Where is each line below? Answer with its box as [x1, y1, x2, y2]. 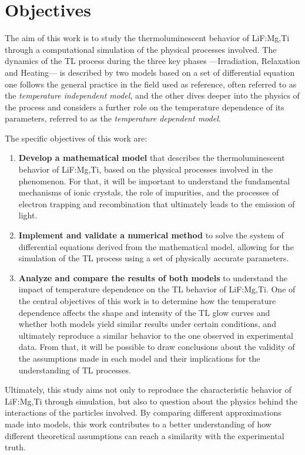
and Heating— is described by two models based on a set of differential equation [5, 66, 295, 78]
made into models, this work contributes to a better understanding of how [5, 417, 272, 430]
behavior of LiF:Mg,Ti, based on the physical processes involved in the [18, 163, 273, 176]
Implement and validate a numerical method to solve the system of [18, 229, 284, 241]
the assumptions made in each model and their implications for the [18, 352, 260, 364]
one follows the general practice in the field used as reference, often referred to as [5, 77, 297, 90]
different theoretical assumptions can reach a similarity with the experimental [5, 429, 284, 441]
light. [18, 209, 38, 221]
